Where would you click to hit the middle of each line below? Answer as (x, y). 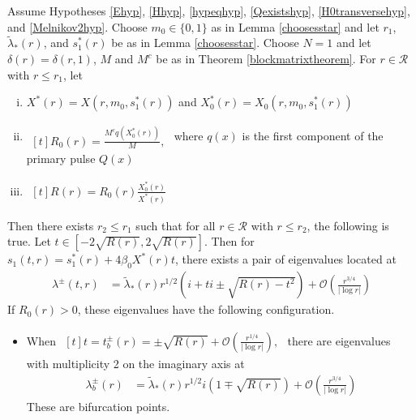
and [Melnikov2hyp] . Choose (77, 26)
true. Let (29, 241)
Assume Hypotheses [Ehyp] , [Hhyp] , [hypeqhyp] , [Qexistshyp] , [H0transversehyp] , (209, 11)
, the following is (348, 225)
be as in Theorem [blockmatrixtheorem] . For (266, 58)
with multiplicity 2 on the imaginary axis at (135, 363)
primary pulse (61, 159)
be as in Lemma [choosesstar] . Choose (205, 43)
